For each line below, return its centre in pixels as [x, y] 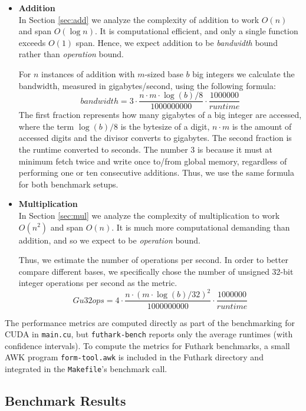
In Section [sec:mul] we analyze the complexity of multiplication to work [149, 215]
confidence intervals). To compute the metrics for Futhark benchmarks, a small [147, 345]
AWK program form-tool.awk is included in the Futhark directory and [134, 357]
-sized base [164, 73]
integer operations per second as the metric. [98, 283]
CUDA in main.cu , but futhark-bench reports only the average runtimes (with [149, 334]
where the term [46, 126]
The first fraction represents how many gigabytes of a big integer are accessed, [160, 115]
